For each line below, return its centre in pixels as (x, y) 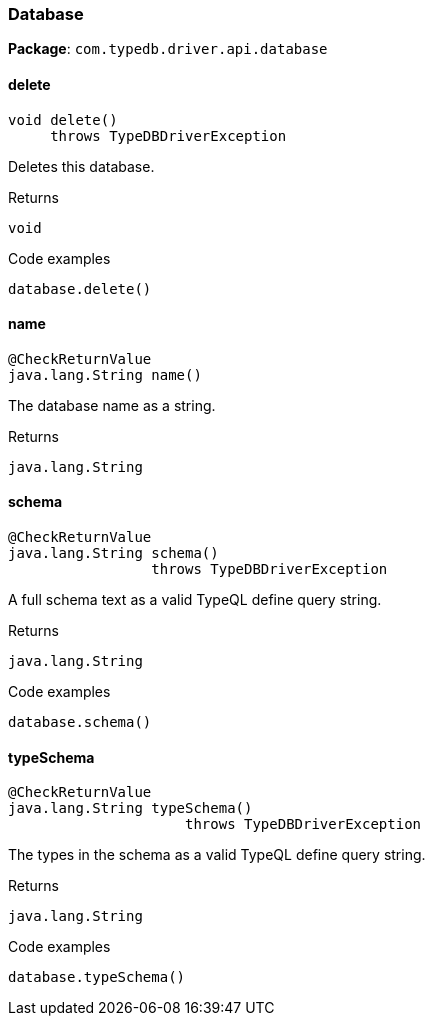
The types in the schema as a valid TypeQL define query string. (217, 855)
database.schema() (80, 722)
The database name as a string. (112, 405)
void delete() (63, 119)
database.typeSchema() (97, 977)
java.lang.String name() (105, 374)
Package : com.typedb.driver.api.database (168, 49)
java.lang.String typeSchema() (130, 808)
